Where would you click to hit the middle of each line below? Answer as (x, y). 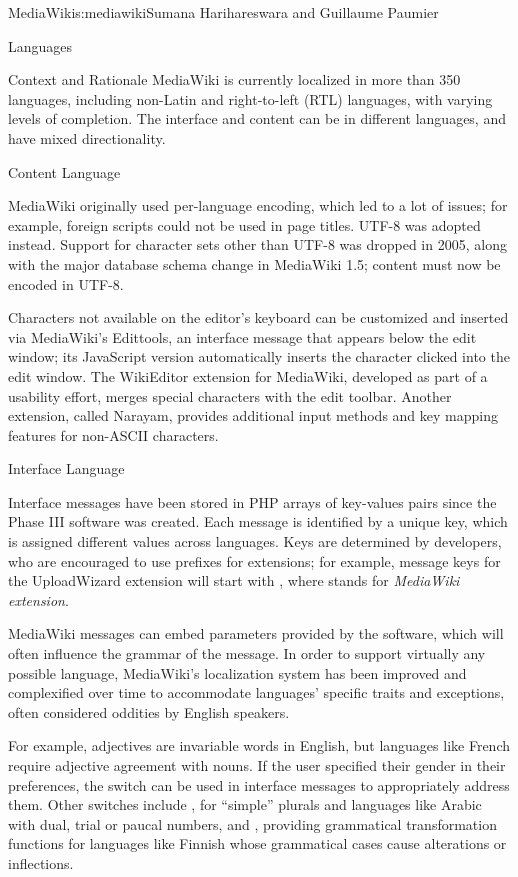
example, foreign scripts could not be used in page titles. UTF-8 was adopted (244, 224)
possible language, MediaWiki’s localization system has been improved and (237, 672)
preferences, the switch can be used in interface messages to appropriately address (259, 784)
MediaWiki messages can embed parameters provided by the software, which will (256, 633)
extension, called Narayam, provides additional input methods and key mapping (253, 415)
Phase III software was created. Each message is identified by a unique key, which (258, 521)
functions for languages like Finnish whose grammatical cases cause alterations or (257, 843)
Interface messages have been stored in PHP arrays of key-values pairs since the (252, 501)
